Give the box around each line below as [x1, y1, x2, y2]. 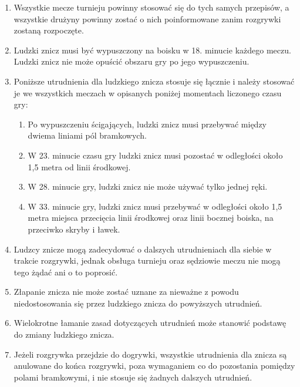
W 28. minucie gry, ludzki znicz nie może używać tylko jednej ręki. [28, 180, 268, 193]
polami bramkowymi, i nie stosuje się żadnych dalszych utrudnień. [14, 371, 252, 383]
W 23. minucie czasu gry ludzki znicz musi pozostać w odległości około [28, 149, 283, 161]
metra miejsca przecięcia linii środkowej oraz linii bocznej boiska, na [28, 211, 274, 224]
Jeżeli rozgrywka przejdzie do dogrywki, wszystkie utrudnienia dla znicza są [14, 348, 287, 360]
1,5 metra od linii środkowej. [28, 160, 131, 173]
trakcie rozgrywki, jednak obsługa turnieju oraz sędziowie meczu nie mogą [14, 254, 281, 267]
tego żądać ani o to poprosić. [14, 265, 118, 278]
